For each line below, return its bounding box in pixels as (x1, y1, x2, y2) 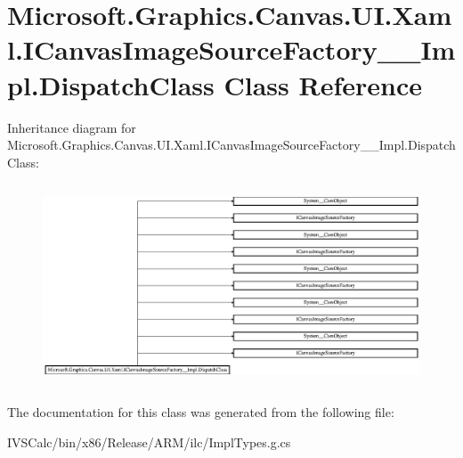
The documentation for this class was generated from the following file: (7, 403, 394, 421)
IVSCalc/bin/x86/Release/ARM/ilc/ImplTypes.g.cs (7, 432, 291, 451)
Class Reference (223, 66, 422, 102)
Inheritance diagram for (7, 118, 136, 136)
